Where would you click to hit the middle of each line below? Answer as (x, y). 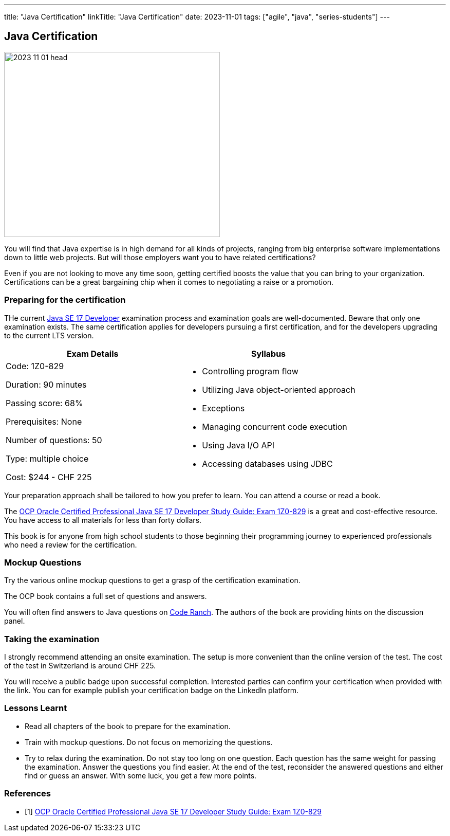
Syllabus (268, 353)
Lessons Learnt (36, 708)
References (27, 794)
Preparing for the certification (65, 300)
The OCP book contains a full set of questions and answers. (106, 596)
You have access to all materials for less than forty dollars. (103, 520)
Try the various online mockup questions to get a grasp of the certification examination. (152, 580)
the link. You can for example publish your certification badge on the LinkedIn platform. (152, 690)
